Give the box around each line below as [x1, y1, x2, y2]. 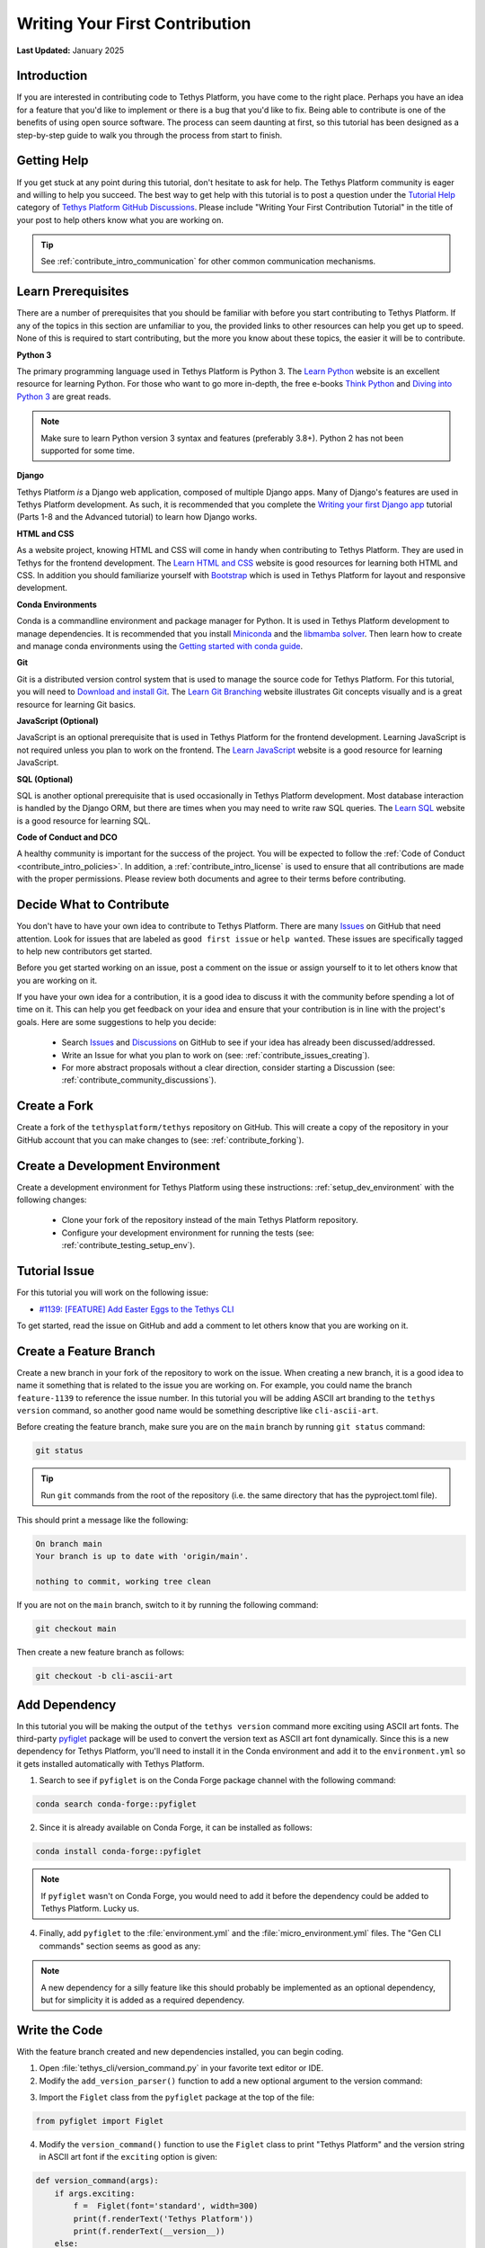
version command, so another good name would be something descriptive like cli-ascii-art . [16, 1405, 379, 1415]
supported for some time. [40, 445, 135, 456]
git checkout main [35, 1624, 117, 1634]
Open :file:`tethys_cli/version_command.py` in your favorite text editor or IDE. [39, 2063, 324, 2074]
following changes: [16, 1194, 87, 1205]
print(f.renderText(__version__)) [73, 2226, 225, 2236]
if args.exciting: [54, 2188, 136, 2199]
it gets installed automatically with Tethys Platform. [16, 1758, 206, 1769]
